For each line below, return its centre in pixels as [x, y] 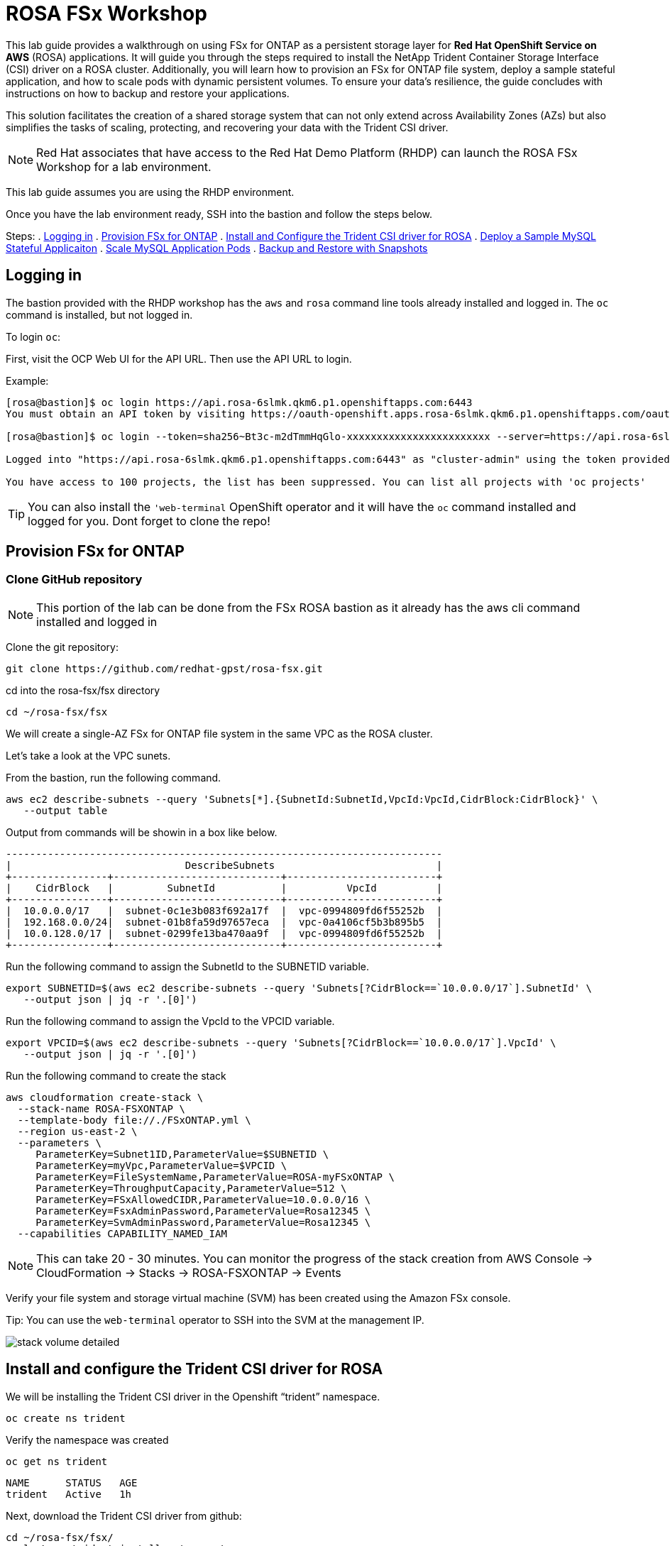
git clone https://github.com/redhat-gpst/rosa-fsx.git [164, 668]
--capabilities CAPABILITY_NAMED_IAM [122, 1233]
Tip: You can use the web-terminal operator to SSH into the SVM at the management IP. [215, 1320]
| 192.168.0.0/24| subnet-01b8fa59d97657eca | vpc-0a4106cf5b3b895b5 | [224, 922]
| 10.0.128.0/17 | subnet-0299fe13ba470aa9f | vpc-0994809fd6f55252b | [224, 933]
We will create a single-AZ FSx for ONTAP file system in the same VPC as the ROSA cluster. [219, 733]
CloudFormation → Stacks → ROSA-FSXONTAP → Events [189, 1272]
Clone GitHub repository [74, 580]
